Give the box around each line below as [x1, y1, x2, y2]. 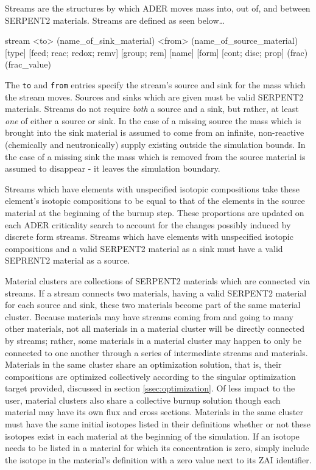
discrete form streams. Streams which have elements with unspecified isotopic [5, 230, 293, 243]
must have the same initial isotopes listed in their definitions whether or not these [5, 418, 311, 430]
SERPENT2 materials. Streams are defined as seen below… [5, 13, 225, 26]
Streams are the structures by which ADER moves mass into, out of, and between [5, 2, 311, 14]
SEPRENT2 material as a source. [5, 254, 130, 267]
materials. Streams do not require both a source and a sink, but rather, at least [5, 102, 299, 115]
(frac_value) [5, 58, 51, 71]
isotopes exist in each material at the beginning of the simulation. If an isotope [5, 429, 300, 442]
